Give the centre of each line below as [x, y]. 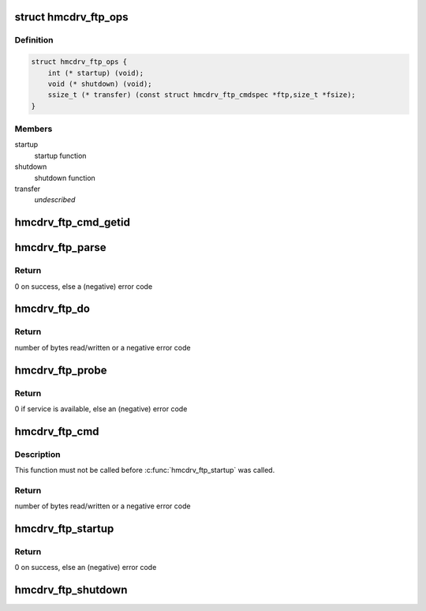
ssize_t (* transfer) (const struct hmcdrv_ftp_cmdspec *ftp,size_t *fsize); [202, 95]
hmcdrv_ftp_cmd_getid [72, 222]
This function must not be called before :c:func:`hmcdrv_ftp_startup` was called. [145, 470]
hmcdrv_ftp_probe [61, 370]
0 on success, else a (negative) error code [84, 286]
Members [34, 129]
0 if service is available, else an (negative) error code [101, 409]
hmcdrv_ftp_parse [60, 247]
